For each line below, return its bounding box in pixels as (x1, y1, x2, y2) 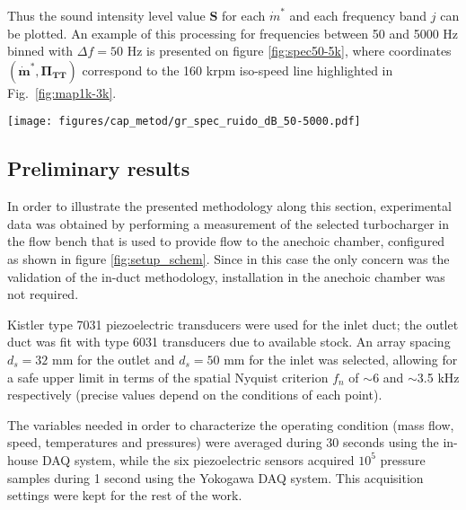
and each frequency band (289, 6, 427, 24)
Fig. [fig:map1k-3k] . (7, 83, 117, 101)
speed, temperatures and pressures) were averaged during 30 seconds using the (7, 433, 439, 452)
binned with (7, 41, 74, 60)
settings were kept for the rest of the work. (7, 486, 242, 505)
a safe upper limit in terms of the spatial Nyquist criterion (7, 367, 329, 386)
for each (222, 6, 266, 24)
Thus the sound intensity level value (7, 6, 206, 24)
